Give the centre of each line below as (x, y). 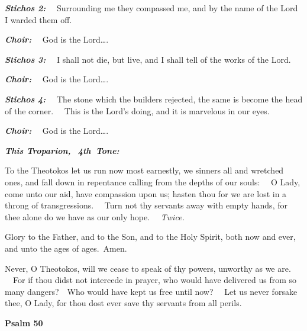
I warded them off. (38, 19)
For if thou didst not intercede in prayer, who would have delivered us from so (155, 280)
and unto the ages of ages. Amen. (66, 248)
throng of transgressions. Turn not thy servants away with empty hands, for (146, 205)
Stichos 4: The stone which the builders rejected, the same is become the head (154, 99)
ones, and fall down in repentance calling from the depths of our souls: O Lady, (153, 181)
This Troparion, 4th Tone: (62, 150)
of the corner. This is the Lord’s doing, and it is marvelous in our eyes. (137, 110)
